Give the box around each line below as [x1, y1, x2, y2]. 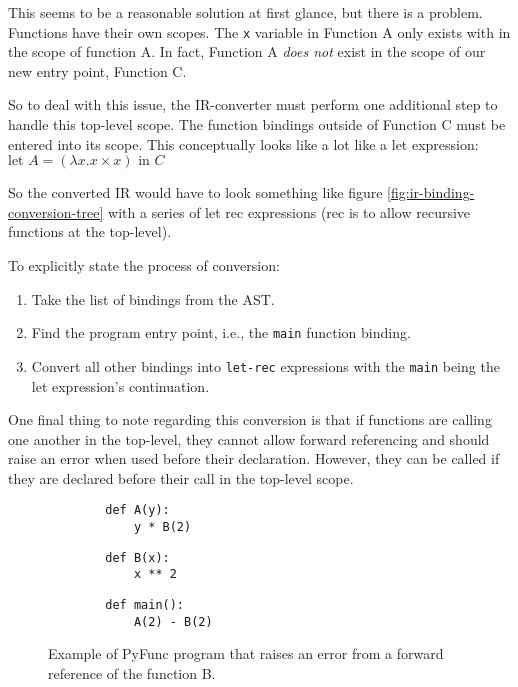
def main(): [105, 598, 185, 613]
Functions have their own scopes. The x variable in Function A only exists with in [8, 21, 511, 42]
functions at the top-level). [8, 221, 172, 242]
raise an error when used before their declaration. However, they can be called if [8, 448, 500, 469]
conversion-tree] [8, 201, 104, 222]
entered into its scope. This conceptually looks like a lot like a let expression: [8, 133, 479, 154]
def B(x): [105, 550, 170, 565]
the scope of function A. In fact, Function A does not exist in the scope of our [8, 41, 486, 62]
